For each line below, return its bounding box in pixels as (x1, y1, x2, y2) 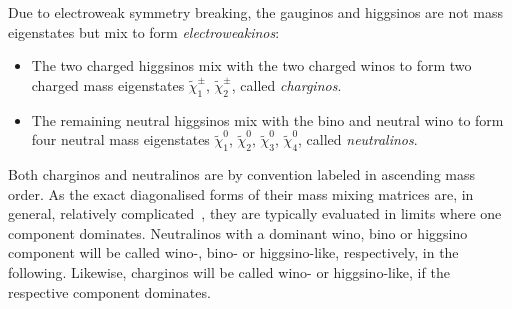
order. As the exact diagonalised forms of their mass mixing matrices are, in (8, 183, 474, 204)
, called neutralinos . (298, 129, 418, 150)
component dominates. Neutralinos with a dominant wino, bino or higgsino (8, 222, 468, 243)
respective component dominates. (8, 281, 211, 302)
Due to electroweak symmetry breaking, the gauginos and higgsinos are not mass (8, 2, 504, 22)
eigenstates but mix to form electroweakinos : (8, 21, 280, 42)
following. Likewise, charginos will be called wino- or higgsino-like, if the (8, 261, 450, 282)
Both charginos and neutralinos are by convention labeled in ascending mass (8, 163, 475, 184)
